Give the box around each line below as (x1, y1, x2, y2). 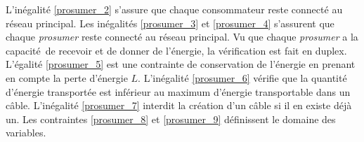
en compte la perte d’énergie (6, 70, 128, 85)
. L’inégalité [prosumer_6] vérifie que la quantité (138, 70, 347, 85)
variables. (6, 125, 46, 140)
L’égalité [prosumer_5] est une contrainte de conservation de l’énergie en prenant (6, 57, 356, 71)
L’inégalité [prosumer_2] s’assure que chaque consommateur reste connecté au (6, 2, 343, 16)
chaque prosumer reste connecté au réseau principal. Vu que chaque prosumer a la (6, 29, 358, 44)
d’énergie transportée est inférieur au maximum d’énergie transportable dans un (6, 84, 351, 99)
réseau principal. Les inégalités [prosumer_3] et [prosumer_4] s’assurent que (6, 15, 334, 30)
